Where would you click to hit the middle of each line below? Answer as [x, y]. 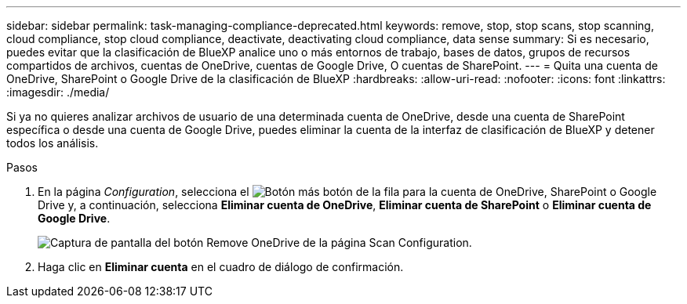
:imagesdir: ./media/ [58, 92]
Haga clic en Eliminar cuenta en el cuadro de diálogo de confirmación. [221, 267]
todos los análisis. [53, 143]
